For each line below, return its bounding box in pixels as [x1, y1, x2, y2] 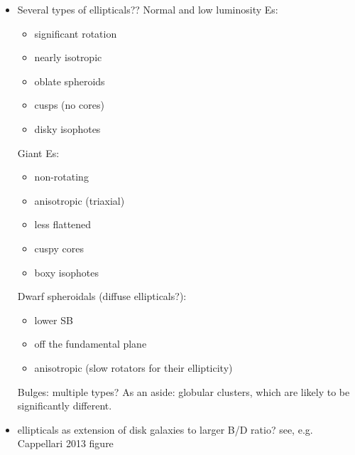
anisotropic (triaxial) [34, 193, 125, 208]
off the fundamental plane [34, 336, 147, 351]
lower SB [34, 312, 73, 327]
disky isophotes [34, 121, 101, 136]
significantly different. [17, 398, 112, 413]
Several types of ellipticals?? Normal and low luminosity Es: [17, 2, 278, 16]
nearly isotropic [34, 50, 102, 65]
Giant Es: [17, 145, 60, 160]
